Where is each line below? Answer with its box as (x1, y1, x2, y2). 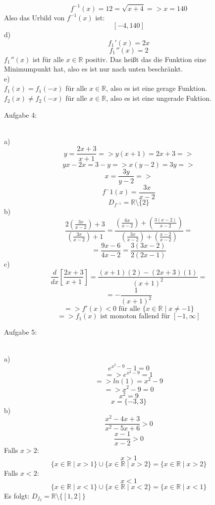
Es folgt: (4, 490, 30, 501)
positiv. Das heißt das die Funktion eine (85, 54, 207, 64)
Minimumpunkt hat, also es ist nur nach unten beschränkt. (4, 64, 183, 74)
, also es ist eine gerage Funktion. (106, 83, 208, 93)
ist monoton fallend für (100, 313, 170, 320)
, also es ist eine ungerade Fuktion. (106, 93, 212, 103)
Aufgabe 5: (4, 327, 37, 337)
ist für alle (33, 54, 64, 64)
